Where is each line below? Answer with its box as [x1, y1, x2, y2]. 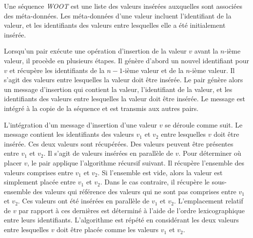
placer [4, 157, 22, 167]
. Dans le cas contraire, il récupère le [100, 177, 210, 187]
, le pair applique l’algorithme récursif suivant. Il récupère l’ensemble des [27, 157, 245, 167]
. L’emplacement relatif [174, 196, 243, 206]
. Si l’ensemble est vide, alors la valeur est [97, 167, 223, 177]
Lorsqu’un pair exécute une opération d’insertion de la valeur [4, 46, 187, 56]
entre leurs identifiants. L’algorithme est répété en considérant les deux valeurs [4, 215, 239, 225]
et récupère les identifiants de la [9, 65, 105, 75]
